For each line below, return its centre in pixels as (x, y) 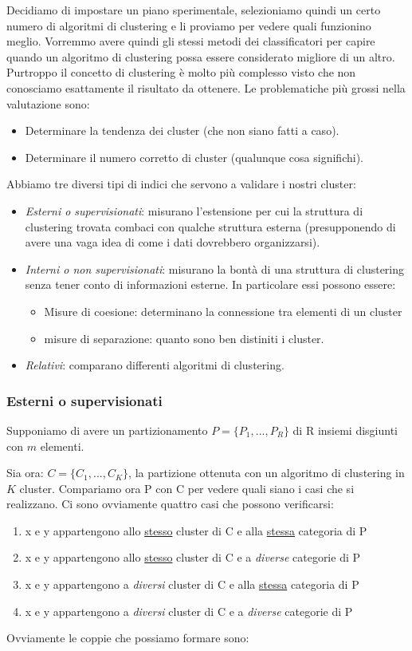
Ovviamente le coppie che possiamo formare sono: (128, 638)
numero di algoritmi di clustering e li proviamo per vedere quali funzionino (189, 25)
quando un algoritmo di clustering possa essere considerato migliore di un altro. (201, 56)
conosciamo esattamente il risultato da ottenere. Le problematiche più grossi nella (206, 87)
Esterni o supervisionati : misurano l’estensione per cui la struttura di (194, 210)
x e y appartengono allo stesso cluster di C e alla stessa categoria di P (196, 530)
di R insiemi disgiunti (345, 430)
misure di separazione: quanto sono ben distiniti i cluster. (184, 338)
